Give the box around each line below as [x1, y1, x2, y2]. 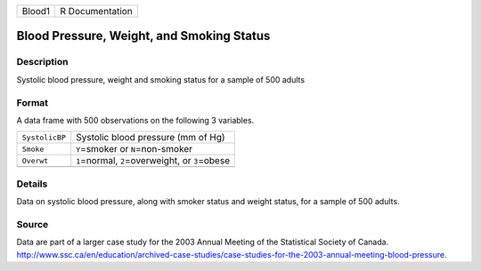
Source [16, 218, 49, 230]
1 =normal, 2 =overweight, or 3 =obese [76, 155, 231, 167]
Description [16, 56, 69, 68]
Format [16, 96, 49, 108]
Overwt [21, 155, 49, 165]
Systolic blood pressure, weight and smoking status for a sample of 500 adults [16, 74, 306, 84]
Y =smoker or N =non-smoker [76, 143, 193, 155]
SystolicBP [21, 132, 67, 142]
